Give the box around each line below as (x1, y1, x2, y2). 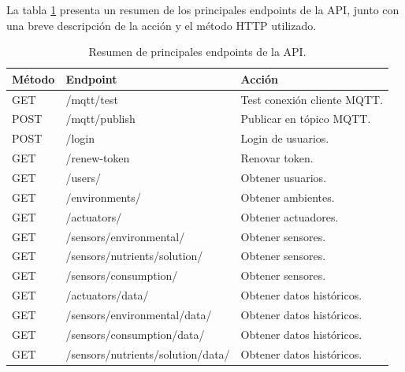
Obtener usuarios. (240, 169, 326, 185)
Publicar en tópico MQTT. (240, 110, 371, 127)
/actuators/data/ (65, 287, 149, 303)
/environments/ (65, 188, 141, 205)
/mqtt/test (65, 91, 118, 107)
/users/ (65, 169, 101, 185)
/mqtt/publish (65, 110, 136, 127)
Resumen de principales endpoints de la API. (88, 43, 307, 60)
